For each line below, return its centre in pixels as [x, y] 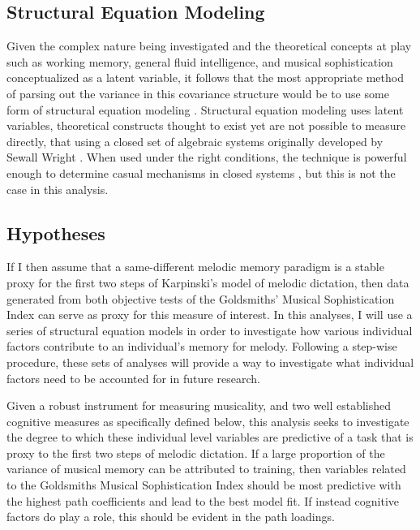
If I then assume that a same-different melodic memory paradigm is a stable [195, 267]
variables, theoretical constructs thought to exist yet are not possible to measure [206, 125]
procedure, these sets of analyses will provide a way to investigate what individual [210, 362]
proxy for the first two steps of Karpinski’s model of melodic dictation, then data [208, 282]
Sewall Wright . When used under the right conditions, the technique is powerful [207, 157]
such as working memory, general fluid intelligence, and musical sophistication [200, 61]
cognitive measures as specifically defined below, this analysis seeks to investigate [208, 421]
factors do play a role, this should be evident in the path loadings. [171, 517]
